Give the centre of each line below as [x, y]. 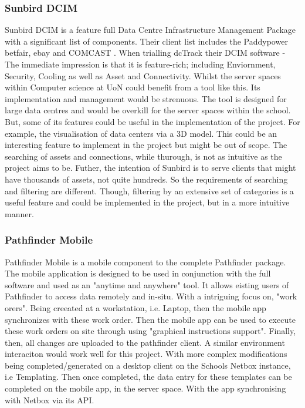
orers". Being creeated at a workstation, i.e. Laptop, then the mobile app [135, 307]
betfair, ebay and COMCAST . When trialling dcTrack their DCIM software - [145, 53]
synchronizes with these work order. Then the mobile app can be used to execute [150, 319]
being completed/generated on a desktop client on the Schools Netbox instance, [148, 365]
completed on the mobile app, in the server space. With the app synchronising [145, 388]
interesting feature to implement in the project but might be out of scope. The [146, 145]
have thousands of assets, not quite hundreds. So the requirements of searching [146, 179]
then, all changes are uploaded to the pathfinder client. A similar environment [145, 342]
